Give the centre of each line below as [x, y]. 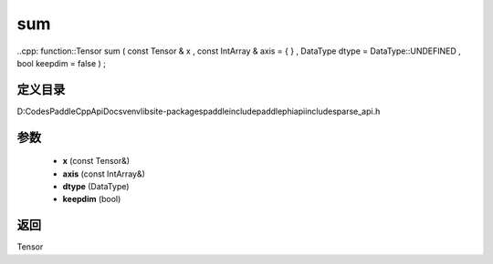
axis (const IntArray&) [104, 174]
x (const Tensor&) [96, 161]
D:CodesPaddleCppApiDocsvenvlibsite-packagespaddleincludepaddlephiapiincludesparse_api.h [199, 111]
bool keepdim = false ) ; [62, 63]
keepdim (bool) [92, 199]
